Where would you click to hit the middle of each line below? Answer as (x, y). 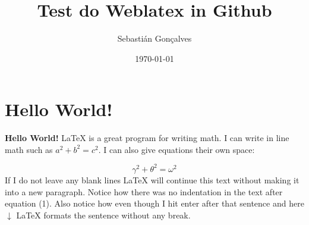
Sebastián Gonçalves (154, 38)
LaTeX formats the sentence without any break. (103, 215)
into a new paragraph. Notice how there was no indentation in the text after (144, 191)
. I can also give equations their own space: (176, 149)
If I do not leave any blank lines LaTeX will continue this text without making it (152, 179)
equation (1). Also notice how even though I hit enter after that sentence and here (154, 203)
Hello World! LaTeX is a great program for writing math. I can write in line (147, 138)
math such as (29, 149)
